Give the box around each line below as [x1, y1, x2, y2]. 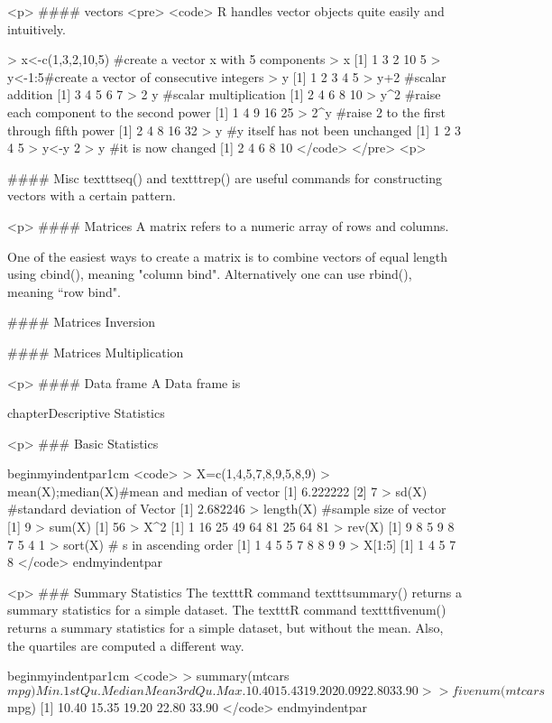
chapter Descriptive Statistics [7, 403, 165, 422]
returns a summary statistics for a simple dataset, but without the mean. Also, [7, 618, 444, 637]
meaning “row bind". [7, 282, 121, 301]
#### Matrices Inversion [7, 312, 155, 331]
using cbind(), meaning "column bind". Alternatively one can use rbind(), [7, 264, 412, 283]
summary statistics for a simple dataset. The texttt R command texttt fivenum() [7, 600, 446, 619]
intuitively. [7, 19, 66, 38]
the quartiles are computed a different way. [7, 635, 244, 654]
